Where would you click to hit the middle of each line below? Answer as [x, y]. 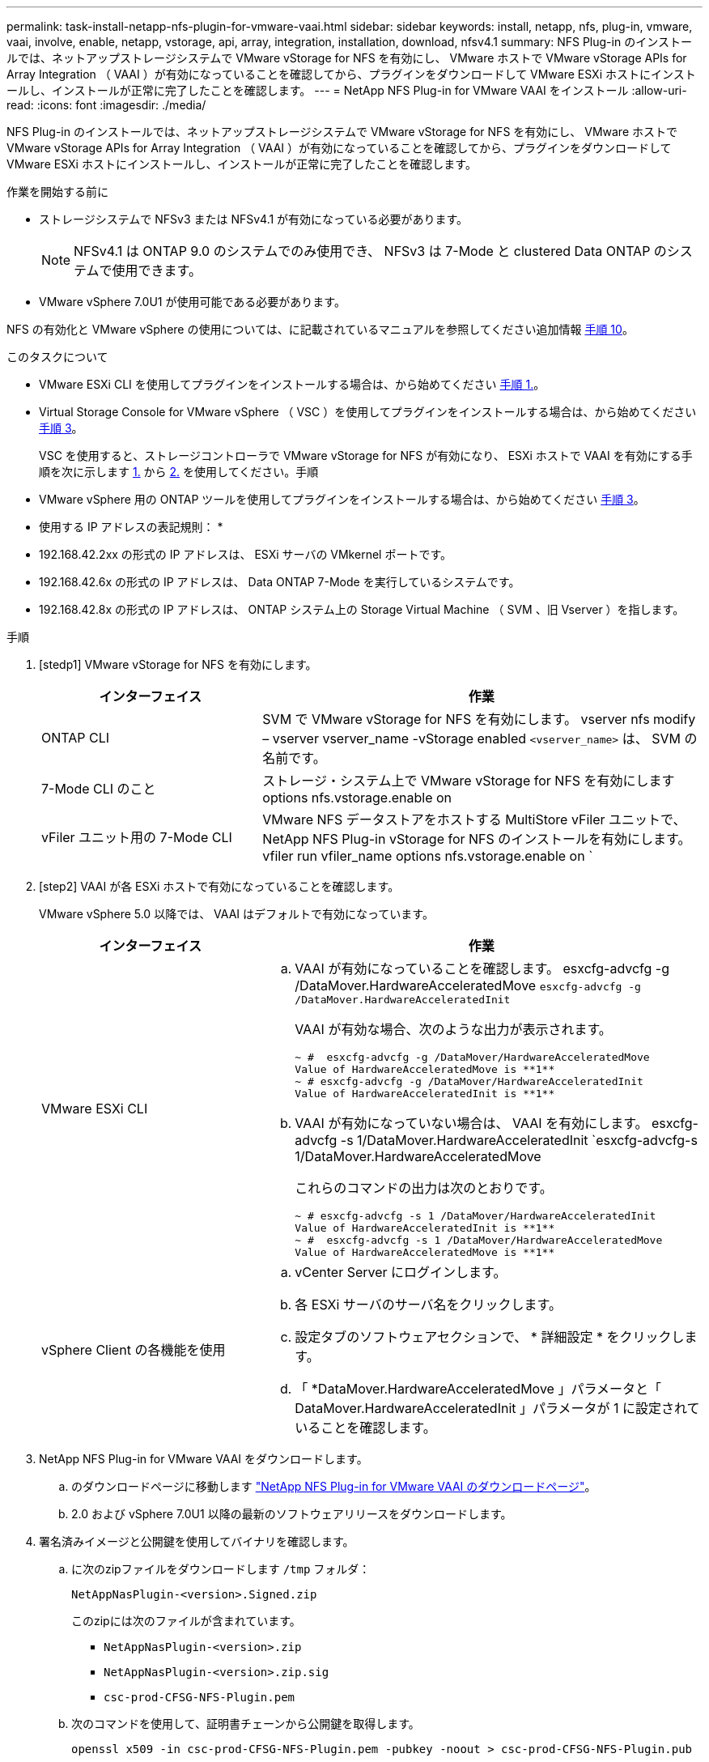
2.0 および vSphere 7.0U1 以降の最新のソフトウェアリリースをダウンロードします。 [292, 1514]
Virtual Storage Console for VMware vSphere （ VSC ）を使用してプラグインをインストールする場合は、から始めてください [368, 412]
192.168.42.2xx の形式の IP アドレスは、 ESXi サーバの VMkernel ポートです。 [246, 554]
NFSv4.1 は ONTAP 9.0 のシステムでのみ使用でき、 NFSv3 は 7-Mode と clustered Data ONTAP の [370, 251]
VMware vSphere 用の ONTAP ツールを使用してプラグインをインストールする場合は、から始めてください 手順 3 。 [342, 499]
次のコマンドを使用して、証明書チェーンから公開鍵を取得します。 [246, 1724]
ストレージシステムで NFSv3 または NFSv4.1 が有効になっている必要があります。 [254, 219]
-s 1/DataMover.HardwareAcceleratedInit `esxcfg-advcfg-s [519, 1140]
